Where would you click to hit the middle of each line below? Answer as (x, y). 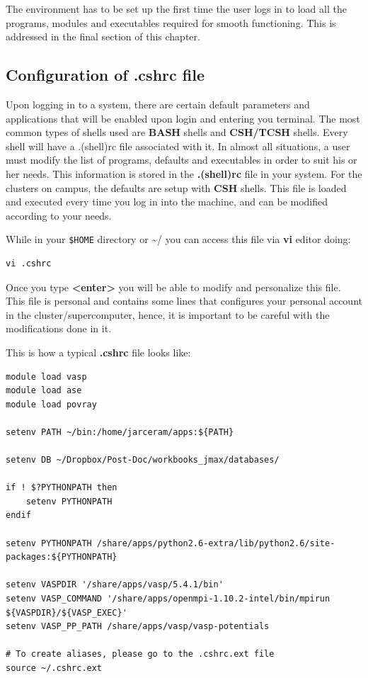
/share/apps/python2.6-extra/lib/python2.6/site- (216, 543)
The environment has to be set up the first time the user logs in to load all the (176, 9)
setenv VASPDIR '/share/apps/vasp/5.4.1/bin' (115, 585)
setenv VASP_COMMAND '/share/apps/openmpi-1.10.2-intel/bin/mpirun (168, 599)
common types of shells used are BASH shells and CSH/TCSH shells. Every (177, 132)
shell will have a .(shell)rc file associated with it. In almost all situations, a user (178, 146)
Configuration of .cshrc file (105, 75)
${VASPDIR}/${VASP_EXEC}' (67, 612)
